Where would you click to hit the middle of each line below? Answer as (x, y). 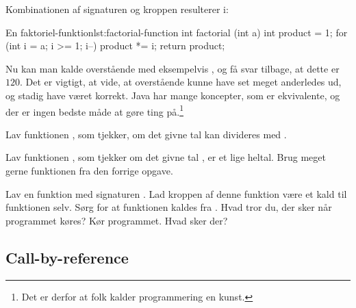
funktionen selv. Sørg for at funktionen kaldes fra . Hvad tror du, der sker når (169, 207)
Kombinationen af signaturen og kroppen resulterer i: (117, 9)
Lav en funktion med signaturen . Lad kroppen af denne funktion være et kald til (176, 193)
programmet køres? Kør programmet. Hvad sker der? (117, 220)
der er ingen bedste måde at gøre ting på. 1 (94, 110)
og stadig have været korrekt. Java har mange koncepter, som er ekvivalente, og (173, 95)
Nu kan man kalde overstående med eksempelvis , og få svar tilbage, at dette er (173, 68)
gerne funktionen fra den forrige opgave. (89, 170)
